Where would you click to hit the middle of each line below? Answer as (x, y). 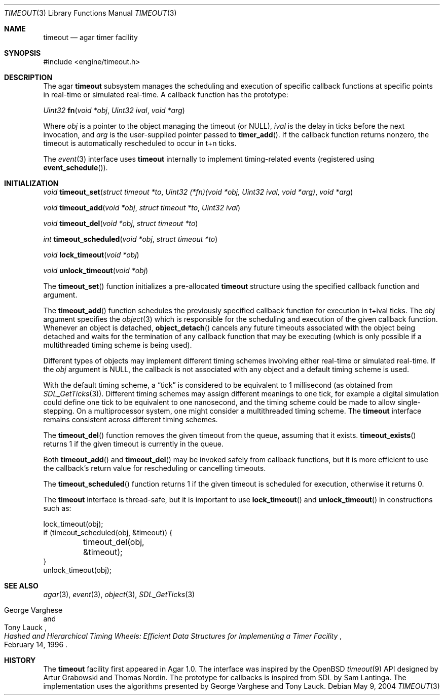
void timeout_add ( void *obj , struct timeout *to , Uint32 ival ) (142, 208)
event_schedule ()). (76, 168)
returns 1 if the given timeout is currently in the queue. (134, 444)
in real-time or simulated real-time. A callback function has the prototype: (166, 95)
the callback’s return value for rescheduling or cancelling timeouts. (155, 468)
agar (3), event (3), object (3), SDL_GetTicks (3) (119, 594)
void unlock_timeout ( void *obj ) (96, 270)
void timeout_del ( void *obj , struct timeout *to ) (121, 223)
